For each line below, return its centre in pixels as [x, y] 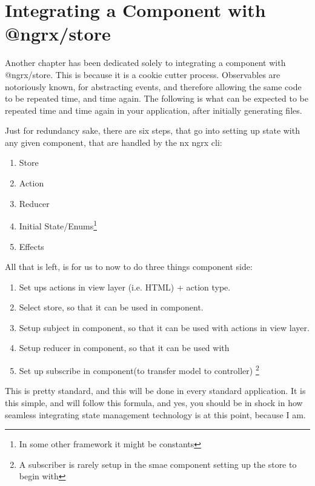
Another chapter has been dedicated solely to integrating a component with [145, 63]
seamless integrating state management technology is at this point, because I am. [155, 414]
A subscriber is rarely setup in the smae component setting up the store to [158, 464]
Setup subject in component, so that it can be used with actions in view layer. [164, 327]
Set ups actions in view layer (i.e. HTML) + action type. [125, 287]
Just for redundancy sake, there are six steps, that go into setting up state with [152, 130]
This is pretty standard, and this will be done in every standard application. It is [155, 391]
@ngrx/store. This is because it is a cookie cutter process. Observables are [143, 74]
